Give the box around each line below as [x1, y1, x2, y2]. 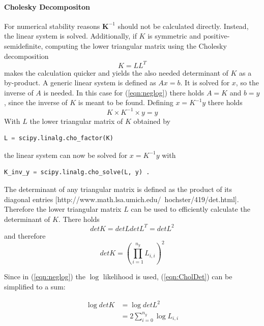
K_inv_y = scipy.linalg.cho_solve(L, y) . [4, 169, 150, 176]
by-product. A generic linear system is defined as [4, 77, 156, 88]
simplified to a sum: [4, 281, 66, 291]
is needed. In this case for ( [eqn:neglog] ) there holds [43, 87, 204, 97]
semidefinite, [4, 40, 43, 51]
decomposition [4, 50, 49, 61]
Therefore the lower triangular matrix [4, 204, 122, 214]
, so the [236, 77, 259, 88]
